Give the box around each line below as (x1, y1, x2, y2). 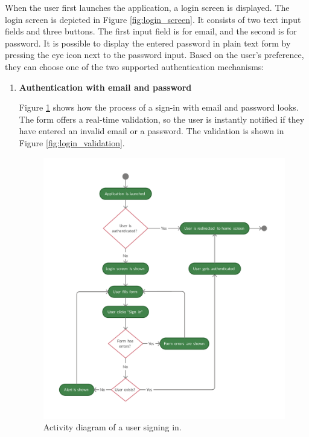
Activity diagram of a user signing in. (43, 421, 182, 433)
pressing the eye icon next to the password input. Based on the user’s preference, (5, 48, 304, 61)
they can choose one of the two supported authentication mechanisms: (5, 60, 264, 73)
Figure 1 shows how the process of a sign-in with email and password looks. (19, 101, 299, 114)
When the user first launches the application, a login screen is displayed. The (5, 1, 290, 13)
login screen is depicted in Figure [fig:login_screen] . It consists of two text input (5, 13, 301, 25)
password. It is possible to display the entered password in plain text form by (5, 36, 291, 49)
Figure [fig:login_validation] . (19, 136, 125, 149)
